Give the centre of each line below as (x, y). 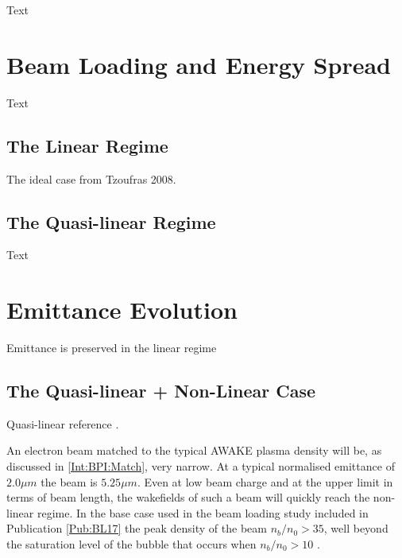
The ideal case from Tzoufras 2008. (91, 178)
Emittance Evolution (122, 310)
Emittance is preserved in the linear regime (112, 348)
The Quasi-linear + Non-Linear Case (161, 391)
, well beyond (356, 528)
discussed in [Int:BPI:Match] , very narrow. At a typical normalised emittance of (201, 466)
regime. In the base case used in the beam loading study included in (203, 512)
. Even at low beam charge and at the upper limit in (265, 481)
